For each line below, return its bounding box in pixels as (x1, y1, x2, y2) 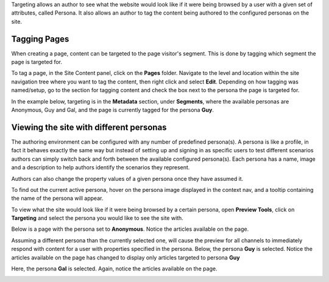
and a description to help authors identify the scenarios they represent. (11, 164, 190, 171)
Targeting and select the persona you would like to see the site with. (11, 214, 184, 222)
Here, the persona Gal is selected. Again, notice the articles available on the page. (11, 265, 218, 272)
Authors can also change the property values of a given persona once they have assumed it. (11, 175, 244, 182)
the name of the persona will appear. (11, 195, 104, 202)
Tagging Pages (11, 33, 69, 44)
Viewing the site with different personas (11, 122, 167, 132)
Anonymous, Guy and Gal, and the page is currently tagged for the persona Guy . (11, 107, 214, 114)
